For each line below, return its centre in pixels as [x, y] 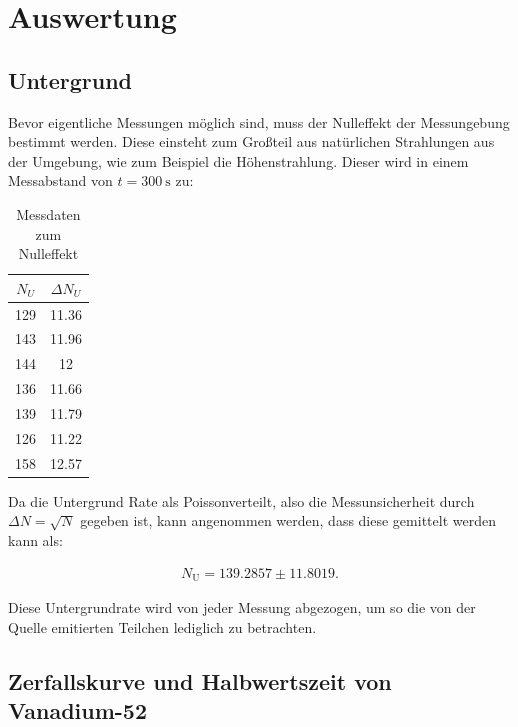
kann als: [35, 539]
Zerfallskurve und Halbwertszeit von [200, 680]
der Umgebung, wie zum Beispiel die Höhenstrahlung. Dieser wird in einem [238, 160]
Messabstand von [60, 180]
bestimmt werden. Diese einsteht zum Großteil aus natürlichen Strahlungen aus [251, 141]
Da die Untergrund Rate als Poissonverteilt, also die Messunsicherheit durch [241, 500]
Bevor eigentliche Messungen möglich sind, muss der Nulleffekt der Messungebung [259, 121]
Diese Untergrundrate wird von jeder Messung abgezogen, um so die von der [242, 607]
